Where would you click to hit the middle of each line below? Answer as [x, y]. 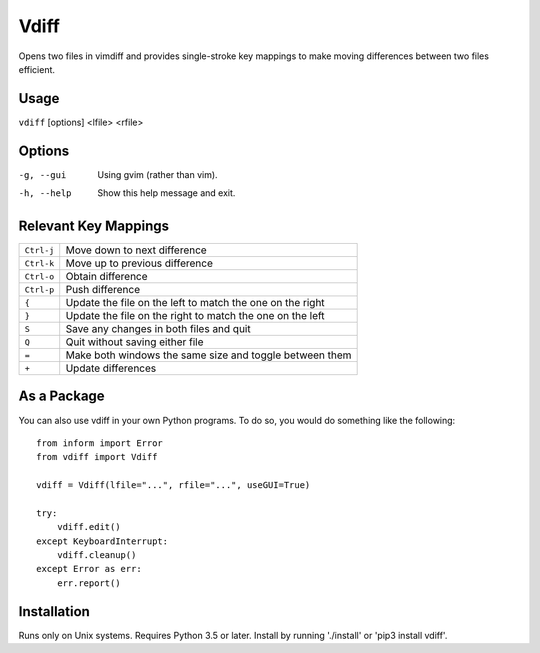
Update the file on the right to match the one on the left [195, 316]
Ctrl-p [39, 289]
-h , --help [45, 193]
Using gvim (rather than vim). [158, 174]
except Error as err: [89, 569]
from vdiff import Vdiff [97, 457]
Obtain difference [107, 277]
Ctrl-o [39, 276]
